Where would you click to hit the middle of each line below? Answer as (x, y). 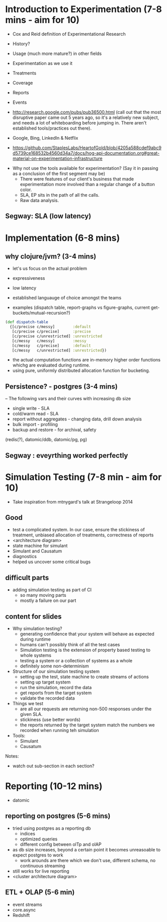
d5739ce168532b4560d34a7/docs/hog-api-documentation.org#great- (86, 153)
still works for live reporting (41, 871)
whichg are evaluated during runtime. (51, 365)
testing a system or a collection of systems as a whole (76, 661)
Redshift (21, 915)
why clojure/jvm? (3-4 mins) (51, 256)
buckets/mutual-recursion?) (41, 313)
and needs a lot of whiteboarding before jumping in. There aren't (79, 122)
